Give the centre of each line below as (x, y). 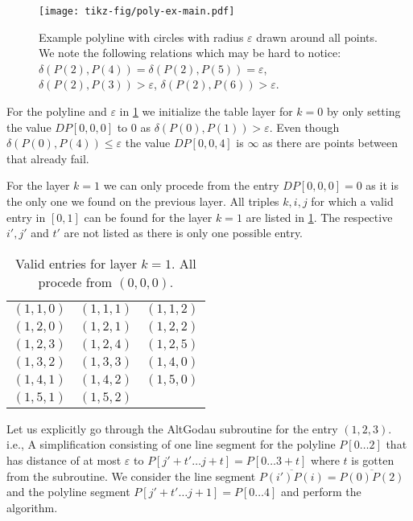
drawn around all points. (317, 37)
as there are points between (330, 143)
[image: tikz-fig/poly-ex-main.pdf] (137, 11)
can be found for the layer (148, 217)
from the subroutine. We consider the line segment (131, 476)
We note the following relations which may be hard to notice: (190, 53)
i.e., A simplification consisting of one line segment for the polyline (171, 444)
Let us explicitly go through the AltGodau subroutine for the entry (172, 428)
